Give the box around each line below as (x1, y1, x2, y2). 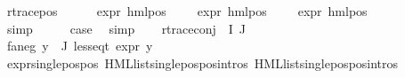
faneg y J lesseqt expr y (6, 36, 153, 55)
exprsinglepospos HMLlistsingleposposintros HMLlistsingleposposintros (6, 53, 399, 72)
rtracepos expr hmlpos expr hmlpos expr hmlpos (6, 2, 368, 19)
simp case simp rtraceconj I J (6, 19, 247, 37)
